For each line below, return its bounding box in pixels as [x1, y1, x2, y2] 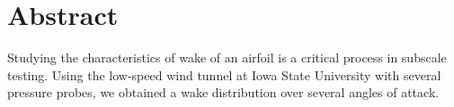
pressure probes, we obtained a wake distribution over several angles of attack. [7, 83, 440, 102]
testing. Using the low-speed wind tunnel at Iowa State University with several [7, 65, 441, 84]
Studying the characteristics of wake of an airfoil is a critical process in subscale [7, 48, 447, 67]
